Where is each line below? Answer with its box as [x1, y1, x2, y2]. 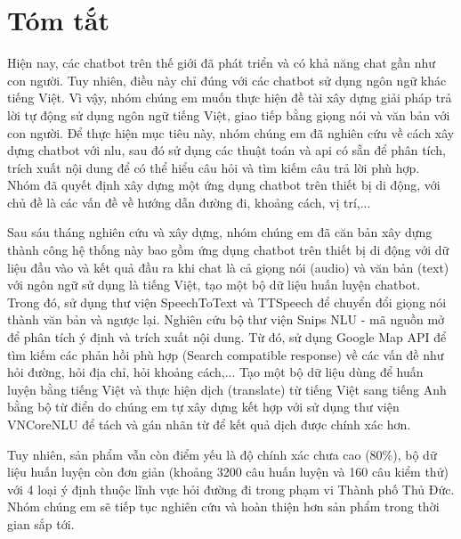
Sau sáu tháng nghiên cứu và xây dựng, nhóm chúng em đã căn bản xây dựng [7, 223, 433, 241]
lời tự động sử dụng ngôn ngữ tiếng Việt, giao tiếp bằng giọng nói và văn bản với [7, 105, 450, 124]
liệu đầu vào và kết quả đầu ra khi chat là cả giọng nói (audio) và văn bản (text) [7, 257, 449, 276]
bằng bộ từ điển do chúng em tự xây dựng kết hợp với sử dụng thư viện [7, 397, 400, 416]
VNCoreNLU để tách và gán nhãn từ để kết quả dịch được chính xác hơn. [7, 415, 411, 433]
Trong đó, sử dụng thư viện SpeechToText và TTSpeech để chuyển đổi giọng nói [7, 292, 447, 311]
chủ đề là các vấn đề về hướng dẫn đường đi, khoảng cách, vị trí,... [7, 192, 371, 211]
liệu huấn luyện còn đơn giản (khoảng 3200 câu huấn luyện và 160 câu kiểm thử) [7, 462, 449, 481]
